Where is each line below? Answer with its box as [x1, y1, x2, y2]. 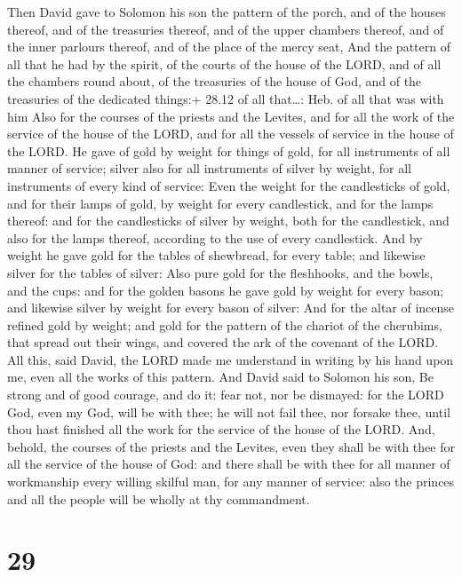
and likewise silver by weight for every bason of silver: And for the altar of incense [7, 298, 455, 317]
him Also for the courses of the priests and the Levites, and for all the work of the [7, 107, 455, 125]
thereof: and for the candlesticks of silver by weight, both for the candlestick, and [7, 211, 450, 230]
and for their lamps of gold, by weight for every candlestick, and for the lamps [7, 194, 434, 212]
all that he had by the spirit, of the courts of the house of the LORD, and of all [7, 54, 442, 73]
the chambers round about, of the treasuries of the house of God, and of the [7, 72, 422, 91]
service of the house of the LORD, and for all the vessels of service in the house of [7, 124, 454, 143]
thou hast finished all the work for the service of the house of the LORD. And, [7, 420, 435, 439]
